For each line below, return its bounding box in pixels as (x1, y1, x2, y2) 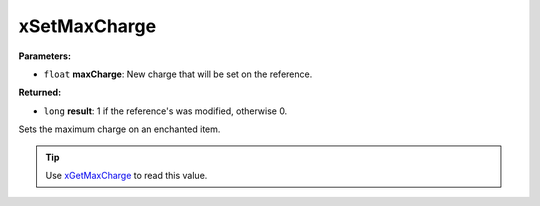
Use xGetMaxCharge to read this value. (45, 169, 208, 181)
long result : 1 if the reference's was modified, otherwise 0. (43, 105, 288, 117)
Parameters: (18, 50, 72, 62)
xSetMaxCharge (18, 15, 157, 37)
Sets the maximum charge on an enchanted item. (18, 123, 221, 135)
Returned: (18, 86, 62, 99)
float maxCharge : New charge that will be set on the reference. (43, 68, 313, 80)
